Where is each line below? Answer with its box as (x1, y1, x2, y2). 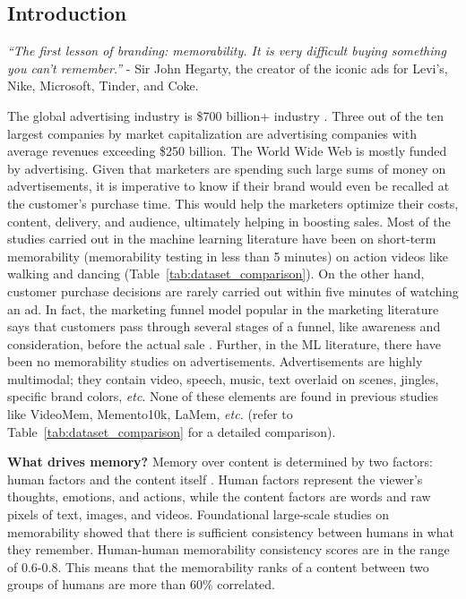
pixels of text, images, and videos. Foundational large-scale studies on (7, 505, 390, 524)
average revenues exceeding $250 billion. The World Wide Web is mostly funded (7, 141, 447, 160)
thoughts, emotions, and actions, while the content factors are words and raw (7, 487, 431, 506)
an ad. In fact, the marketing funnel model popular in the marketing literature (7, 299, 439, 318)
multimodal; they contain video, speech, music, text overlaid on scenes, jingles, (7, 369, 439, 388)
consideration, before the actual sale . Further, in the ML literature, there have (7, 334, 441, 353)
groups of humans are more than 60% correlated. (7, 575, 276, 594)
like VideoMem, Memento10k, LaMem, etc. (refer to (7, 405, 293, 424)
